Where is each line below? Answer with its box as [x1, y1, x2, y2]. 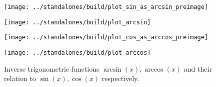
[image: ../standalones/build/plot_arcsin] [4, 18, 151, 26]
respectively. [101, 73, 139, 84]
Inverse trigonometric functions [4, 63, 99, 74]
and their [183, 63, 212, 74]
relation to [4, 73, 36, 84]
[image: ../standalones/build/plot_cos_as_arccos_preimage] [4, 34, 208, 41]
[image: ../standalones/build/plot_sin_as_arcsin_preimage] [4, 3, 208, 10]
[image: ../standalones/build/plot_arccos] [4, 49, 151, 56]
